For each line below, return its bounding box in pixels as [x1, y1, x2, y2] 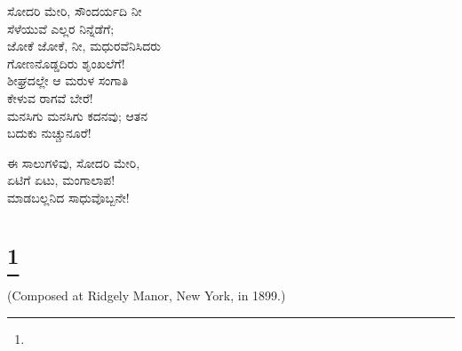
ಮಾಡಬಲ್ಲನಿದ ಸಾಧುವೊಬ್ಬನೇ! [7, 187, 130, 206]
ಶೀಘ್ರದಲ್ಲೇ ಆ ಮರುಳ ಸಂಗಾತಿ [7, 71, 129, 90]
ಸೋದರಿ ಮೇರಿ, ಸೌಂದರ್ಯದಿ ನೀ [7, 2, 142, 20]
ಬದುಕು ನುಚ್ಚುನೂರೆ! [7, 124, 92, 142]
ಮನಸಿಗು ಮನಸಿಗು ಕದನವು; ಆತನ [7, 106, 147, 124]
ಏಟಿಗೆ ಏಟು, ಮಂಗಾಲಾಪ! [7, 171, 115, 189]
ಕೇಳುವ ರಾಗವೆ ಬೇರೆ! [7, 88, 93, 107]
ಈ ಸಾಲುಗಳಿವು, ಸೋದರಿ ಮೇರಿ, [7, 153, 140, 172]
